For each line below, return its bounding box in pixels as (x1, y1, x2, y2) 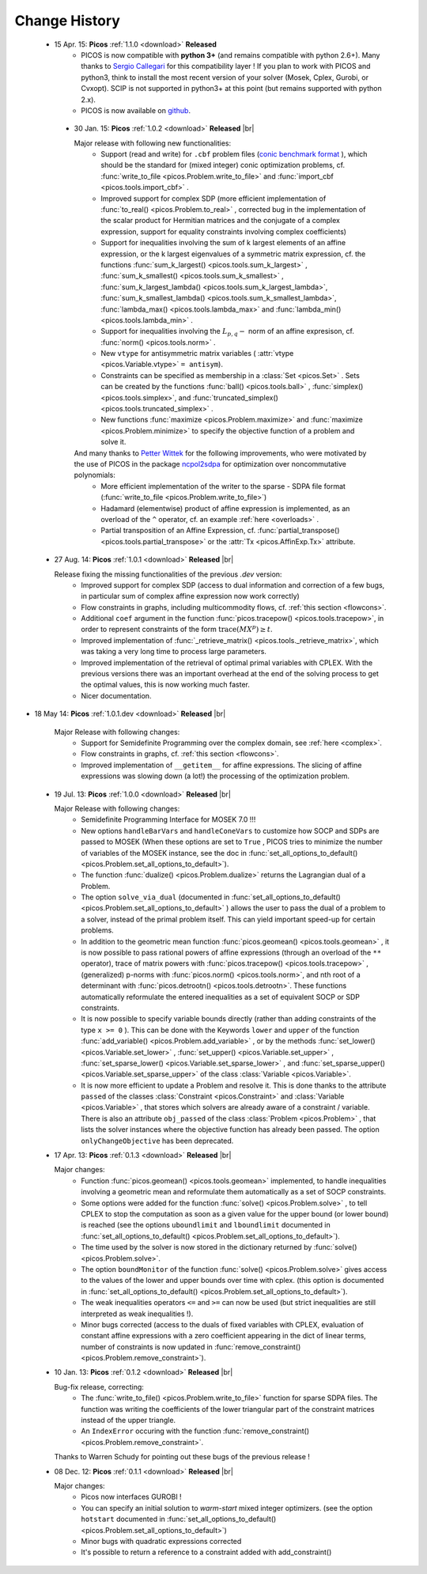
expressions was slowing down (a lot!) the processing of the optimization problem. (81, 771, 350, 781)
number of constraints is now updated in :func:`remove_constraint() (81, 1341, 301, 1352)
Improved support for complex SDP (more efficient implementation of (100, 194, 327, 203)
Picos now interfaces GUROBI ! (81, 1492, 182, 1502)
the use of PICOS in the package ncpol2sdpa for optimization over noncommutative (74, 460, 347, 468)
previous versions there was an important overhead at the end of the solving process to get (81, 669, 380, 679)
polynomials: (74, 471, 116, 480)
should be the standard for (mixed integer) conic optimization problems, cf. (100, 161, 346, 170)
